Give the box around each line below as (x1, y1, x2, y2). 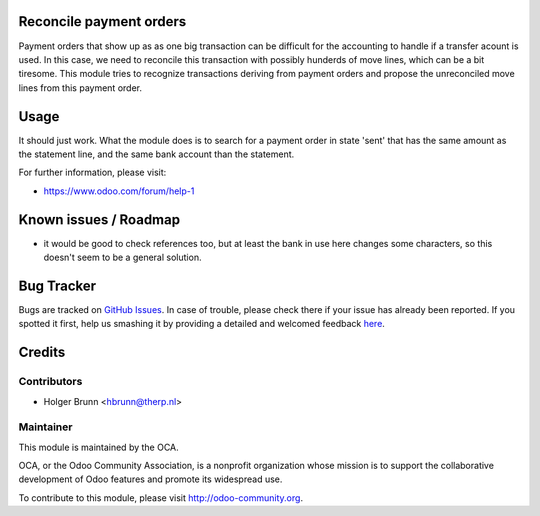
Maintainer (18, 420, 73, 434)
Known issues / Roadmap (18, 211, 180, 228)
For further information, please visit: (18, 166, 167, 179)
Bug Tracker (18, 277, 97, 294)
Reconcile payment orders (18, 13, 187, 30)
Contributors (18, 375, 83, 389)
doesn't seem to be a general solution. (43, 251, 202, 264)
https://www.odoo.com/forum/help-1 (43, 185, 195, 197)
